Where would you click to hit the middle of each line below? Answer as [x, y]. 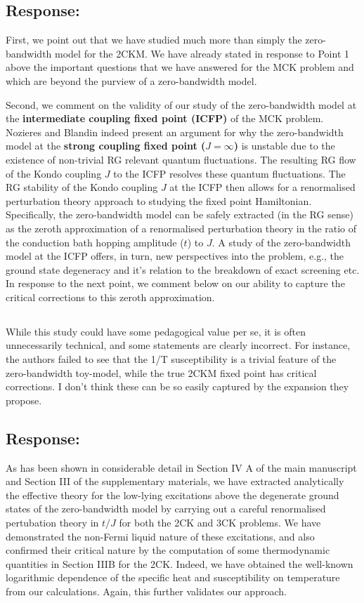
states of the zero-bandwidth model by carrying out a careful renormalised [166, 509]
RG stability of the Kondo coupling [82, 187]
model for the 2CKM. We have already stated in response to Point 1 [202, 53]
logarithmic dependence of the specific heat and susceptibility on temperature [173, 577]
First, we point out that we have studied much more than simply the [154, 40]
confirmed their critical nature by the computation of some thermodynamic [168, 550]
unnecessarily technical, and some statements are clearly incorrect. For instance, [178, 345]
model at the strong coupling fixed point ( [106, 146]
